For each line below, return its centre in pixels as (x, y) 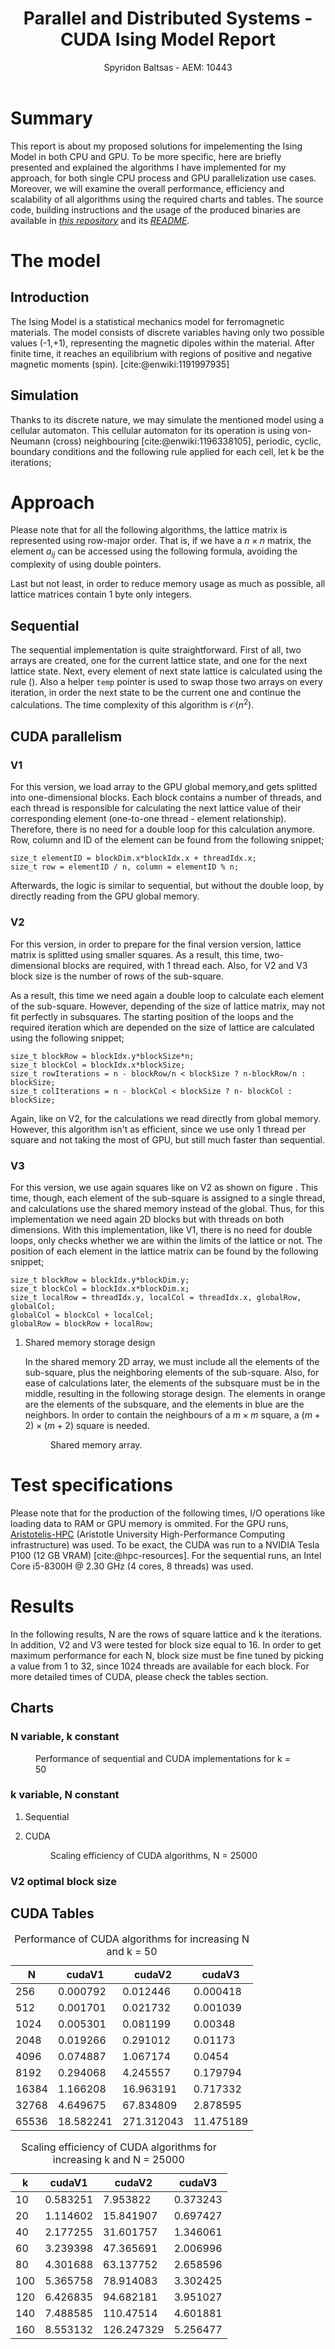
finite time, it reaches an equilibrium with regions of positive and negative (161, 353)
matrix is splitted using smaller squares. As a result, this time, (136, 954)
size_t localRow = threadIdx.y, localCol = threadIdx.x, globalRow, (156, 1297)
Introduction (50, 297)
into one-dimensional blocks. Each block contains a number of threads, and (166, 798)
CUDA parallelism (66, 737)
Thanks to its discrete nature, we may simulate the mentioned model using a (167, 419)
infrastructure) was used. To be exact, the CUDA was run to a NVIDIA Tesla (165, 1544)
